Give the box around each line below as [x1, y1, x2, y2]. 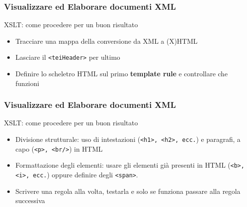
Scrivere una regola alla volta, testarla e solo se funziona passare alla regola [15, 186, 241, 196]
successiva [15, 195, 45, 206]
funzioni [15, 78, 39, 88]
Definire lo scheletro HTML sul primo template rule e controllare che [15, 69, 228, 79]
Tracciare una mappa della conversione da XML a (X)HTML [15, 35, 198, 46]
